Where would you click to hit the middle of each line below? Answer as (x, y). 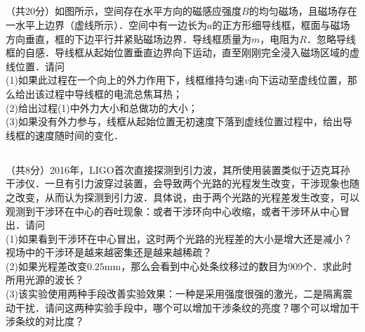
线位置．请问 (35, 66)
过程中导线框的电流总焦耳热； (113, 93)
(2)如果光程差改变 (46, 266)
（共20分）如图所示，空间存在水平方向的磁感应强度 (124, 11)
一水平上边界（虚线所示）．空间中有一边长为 (106, 24)
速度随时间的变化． (79, 135)
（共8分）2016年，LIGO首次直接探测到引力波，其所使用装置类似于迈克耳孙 (178, 169)
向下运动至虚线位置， (298, 80)
